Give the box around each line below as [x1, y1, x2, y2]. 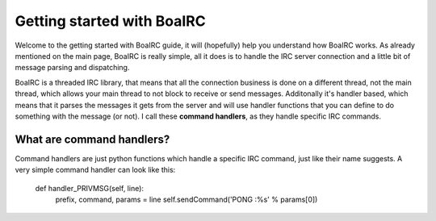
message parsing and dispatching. [15, 63, 130, 73]
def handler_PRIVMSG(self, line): [35, 183, 145, 193]
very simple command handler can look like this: [15, 165, 176, 175]
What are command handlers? [15, 132, 170, 146]
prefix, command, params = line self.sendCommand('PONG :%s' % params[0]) [55, 194, 318, 204]
